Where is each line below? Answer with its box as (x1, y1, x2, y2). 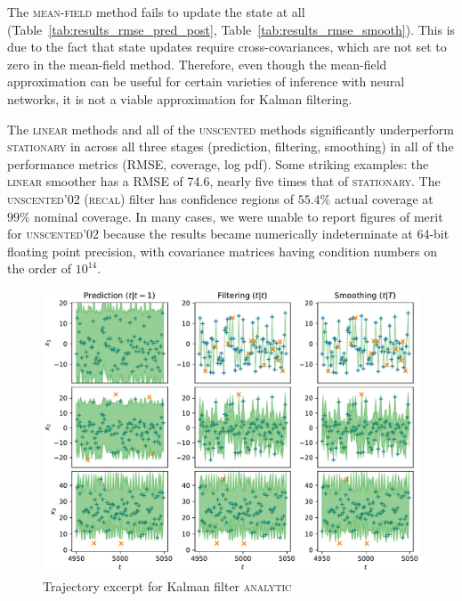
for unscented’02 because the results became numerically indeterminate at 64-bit (7, 224, 450, 243)
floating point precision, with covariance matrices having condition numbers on (7, 241, 438, 260)
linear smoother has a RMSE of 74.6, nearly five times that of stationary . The (7, 172, 441, 191)
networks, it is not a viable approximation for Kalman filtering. (7, 89, 353, 108)
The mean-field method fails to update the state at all (7, 3, 305, 20)
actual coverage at (334, 189, 434, 207)
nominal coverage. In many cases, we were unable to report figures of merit (34, 207, 443, 225)
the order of (7, 259, 72, 278)
